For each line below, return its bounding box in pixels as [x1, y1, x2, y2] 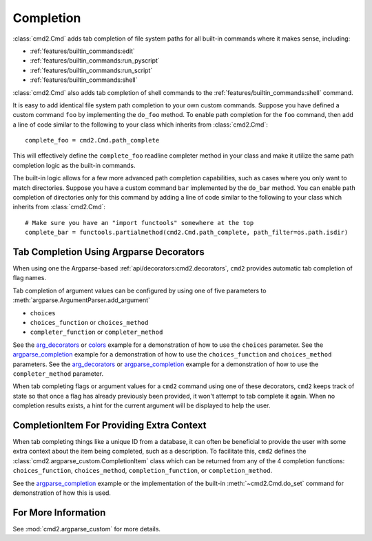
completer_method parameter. [12, 370, 103, 378]
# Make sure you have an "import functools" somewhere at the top [25, 219, 254, 226]
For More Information [12, 507, 106, 518]
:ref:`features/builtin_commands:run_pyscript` [30, 56, 160, 65]
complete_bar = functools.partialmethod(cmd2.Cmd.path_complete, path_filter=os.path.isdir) [25, 229, 349, 237]
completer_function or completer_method [30, 328, 163, 337]
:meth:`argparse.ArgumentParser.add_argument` [12, 296, 151, 304]
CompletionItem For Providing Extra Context [12, 419, 207, 431]
